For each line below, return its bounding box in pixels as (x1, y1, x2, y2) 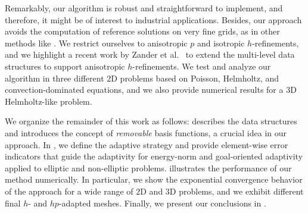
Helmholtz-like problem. (5, 95, 92, 107)
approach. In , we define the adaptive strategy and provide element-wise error (5, 138, 288, 151)
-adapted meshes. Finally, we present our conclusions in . (58, 196, 266, 209)
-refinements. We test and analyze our (132, 59, 271, 72)
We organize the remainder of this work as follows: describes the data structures (5, 115, 297, 127)
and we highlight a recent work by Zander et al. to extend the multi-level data (5, 48, 295, 61)
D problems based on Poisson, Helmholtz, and (111, 71, 279, 84)
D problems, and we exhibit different (169, 184, 304, 197)
